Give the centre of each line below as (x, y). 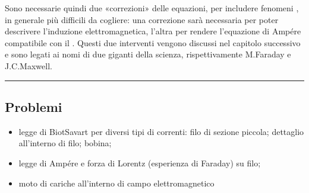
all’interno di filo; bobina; (65, 143)
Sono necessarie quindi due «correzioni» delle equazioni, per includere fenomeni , (152, 8)
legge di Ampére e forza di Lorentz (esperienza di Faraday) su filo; (140, 163)
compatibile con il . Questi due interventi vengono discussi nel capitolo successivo (153, 42)
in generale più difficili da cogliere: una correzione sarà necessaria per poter (142, 19)
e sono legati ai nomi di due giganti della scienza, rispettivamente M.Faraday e (148, 54)
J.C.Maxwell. (29, 65)
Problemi (34, 106)
